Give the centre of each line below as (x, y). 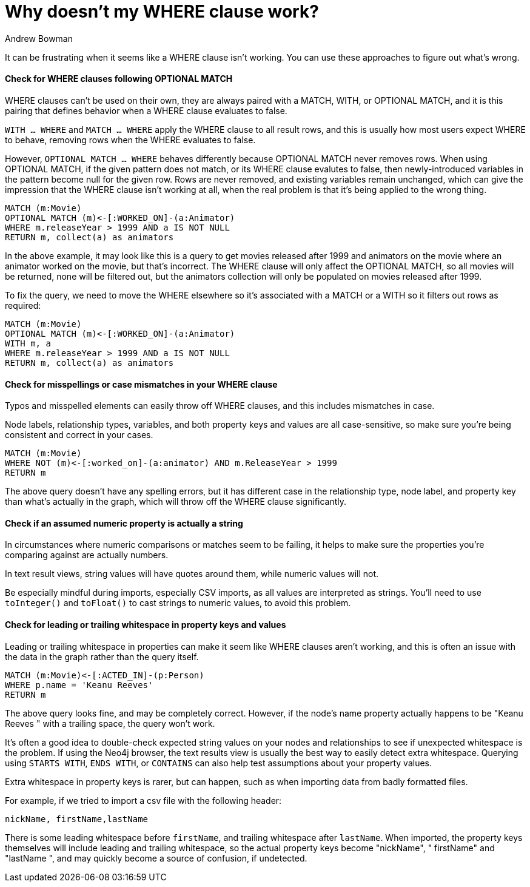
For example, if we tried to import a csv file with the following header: (143, 800)
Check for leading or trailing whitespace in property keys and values (146, 625)
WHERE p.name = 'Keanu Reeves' (79, 685)
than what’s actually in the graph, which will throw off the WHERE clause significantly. (176, 502)
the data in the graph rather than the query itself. (102, 656)
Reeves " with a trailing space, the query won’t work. (110, 723)
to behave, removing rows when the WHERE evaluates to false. (130, 140)
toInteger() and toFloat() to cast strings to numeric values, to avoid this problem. (178, 603)
